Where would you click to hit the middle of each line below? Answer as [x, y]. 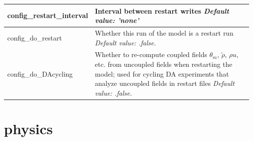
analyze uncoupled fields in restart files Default [164, 83]
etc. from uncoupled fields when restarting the [163, 64]
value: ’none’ [117, 20]
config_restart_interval [48, 15]
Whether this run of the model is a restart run [164, 32]
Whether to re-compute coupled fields [151, 54]
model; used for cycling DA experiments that [162, 73]
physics [28, 129]
